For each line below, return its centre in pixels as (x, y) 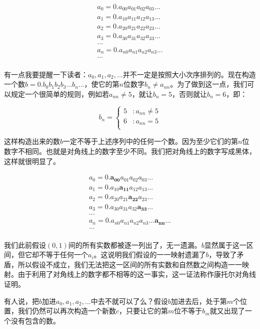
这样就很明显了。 (32, 161)
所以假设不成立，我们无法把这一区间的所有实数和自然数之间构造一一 (130, 264)
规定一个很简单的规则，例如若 (60, 94)
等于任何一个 (67, 255)
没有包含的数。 (35, 320)
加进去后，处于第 (199, 301)
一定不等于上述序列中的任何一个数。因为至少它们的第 (151, 141)
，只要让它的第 (144, 311)
